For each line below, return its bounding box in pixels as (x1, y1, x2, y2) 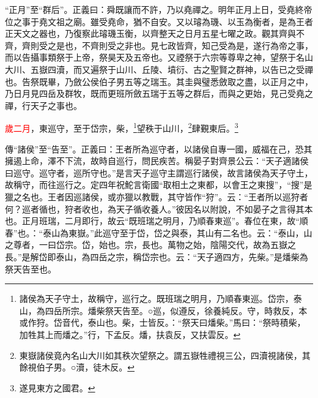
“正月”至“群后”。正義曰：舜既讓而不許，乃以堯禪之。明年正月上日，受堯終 (5, 3, 304, 15)
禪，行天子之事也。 (5, 99, 82, 111)
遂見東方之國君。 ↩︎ (19, 381, 95, 394)
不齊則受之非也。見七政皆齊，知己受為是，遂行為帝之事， (81, 39, 313, 51)
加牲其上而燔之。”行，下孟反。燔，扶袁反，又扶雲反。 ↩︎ (19, 328, 241, 340)
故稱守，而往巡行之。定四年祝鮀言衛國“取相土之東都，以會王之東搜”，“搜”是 (5, 178, 312, 191)
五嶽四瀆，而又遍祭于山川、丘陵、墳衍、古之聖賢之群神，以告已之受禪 (30, 62, 313, 75)
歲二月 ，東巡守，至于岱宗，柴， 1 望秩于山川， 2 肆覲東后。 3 (5, 120, 239, 134)
